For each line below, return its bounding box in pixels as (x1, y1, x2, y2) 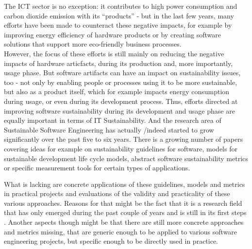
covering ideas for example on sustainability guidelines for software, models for (4, 143, 237, 153)
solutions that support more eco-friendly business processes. (4, 39, 182, 49)
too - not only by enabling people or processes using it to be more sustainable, (4, 77, 237, 87)
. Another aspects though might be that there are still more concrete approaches (4, 217, 244, 227)
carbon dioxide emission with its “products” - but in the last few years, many (4, 10, 234, 20)
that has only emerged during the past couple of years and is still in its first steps (4, 207, 247, 217)
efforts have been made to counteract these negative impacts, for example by (4, 20, 232, 30)
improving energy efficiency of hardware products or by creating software (4, 29, 221, 39)
